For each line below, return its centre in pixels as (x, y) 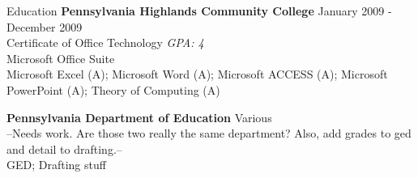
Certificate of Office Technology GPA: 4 (105, 42)
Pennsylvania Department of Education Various (139, 117)
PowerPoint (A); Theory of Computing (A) (113, 89)
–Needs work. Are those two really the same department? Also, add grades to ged (209, 133)
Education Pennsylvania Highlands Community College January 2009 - (199, 11)
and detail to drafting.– (64, 148)
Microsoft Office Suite (61, 58)
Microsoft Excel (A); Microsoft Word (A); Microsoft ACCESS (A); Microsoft (197, 74)
